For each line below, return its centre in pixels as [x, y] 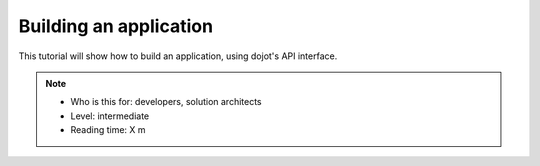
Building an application [116, 26]
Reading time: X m [108, 130]
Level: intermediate [110, 116]
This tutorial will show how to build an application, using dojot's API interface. [178, 56]
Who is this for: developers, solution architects [166, 102]
